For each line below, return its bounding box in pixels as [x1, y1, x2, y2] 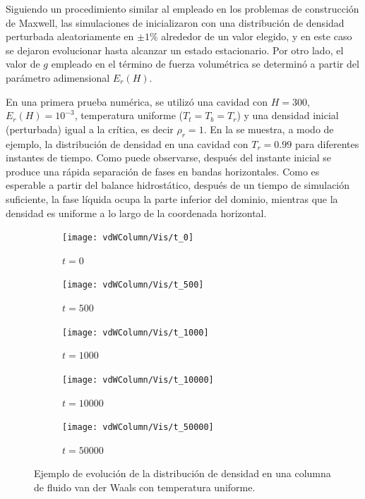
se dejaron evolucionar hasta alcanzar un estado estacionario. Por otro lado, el [6, 42, 344, 57]
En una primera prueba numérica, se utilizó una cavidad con [6, 94, 268, 109]
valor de [6, 56, 40, 71]
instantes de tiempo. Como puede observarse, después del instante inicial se [6, 150, 332, 165]
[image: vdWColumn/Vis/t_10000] [62, 374, 214, 385]
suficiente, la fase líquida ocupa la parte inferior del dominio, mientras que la [6, 191, 338, 206]
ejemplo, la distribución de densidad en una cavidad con [6, 136, 249, 151]
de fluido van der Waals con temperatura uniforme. [34, 479, 256, 494]
